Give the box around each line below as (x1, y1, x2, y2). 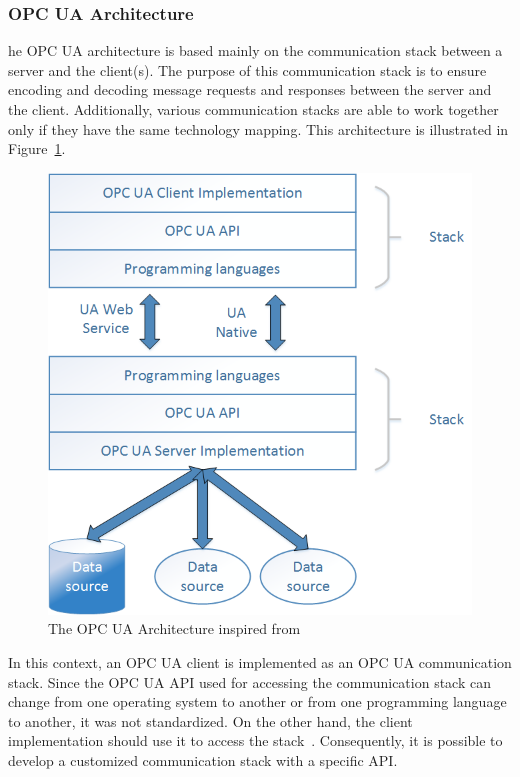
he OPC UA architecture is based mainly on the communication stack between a (8, 40, 503, 61)
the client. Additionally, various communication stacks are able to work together (8, 99, 499, 119)
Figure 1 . (8, 138, 66, 159)
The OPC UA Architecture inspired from (48, 618, 301, 639)
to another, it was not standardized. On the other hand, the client (8, 710, 413, 731)
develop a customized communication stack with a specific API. (8, 749, 398, 770)
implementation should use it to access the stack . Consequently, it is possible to (8, 730, 503, 751)
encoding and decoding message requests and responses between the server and (8, 79, 492, 100)
